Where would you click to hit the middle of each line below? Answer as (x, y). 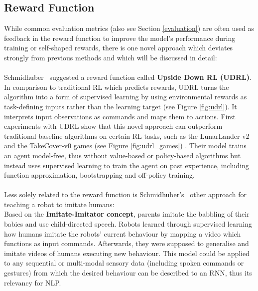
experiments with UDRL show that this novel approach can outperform (113, 126)
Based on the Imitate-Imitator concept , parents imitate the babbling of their (127, 214)
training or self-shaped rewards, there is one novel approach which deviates (119, 48)
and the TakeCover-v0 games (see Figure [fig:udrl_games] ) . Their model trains (125, 145)
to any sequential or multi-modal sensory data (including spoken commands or (124, 263)
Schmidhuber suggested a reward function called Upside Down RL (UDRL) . (128, 77)
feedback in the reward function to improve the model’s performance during (120, 38)
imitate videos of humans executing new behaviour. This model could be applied (127, 253)
